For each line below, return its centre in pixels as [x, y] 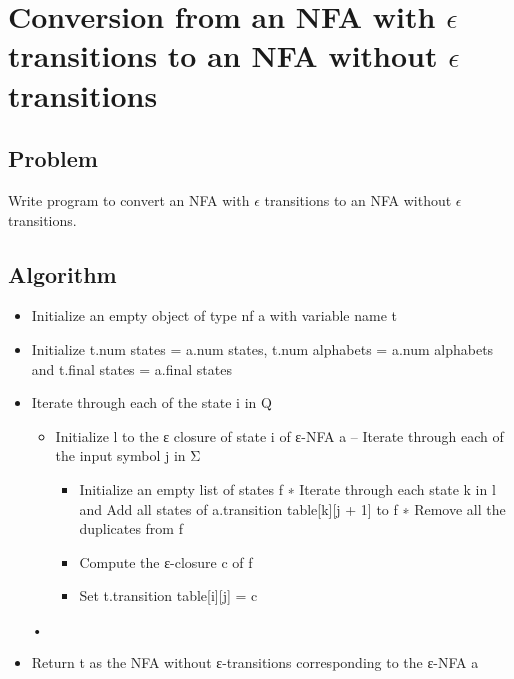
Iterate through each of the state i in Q [151, 402]
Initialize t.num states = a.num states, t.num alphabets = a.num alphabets [262, 348]
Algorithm [62, 273]
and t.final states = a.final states [131, 368]
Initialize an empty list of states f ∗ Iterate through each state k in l [287, 488]
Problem [53, 158]
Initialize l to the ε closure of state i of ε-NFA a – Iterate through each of [279, 435]
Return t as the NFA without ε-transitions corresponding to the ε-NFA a [255, 662]
